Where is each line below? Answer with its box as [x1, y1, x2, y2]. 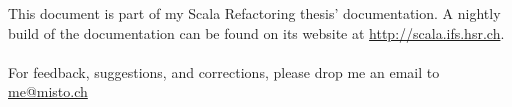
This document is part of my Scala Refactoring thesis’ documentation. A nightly [8, 3, 501, 23]
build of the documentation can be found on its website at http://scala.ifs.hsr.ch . [8, 22, 505, 43]
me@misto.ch [8, 81, 88, 102]
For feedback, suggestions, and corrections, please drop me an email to [8, 61, 440, 82]
